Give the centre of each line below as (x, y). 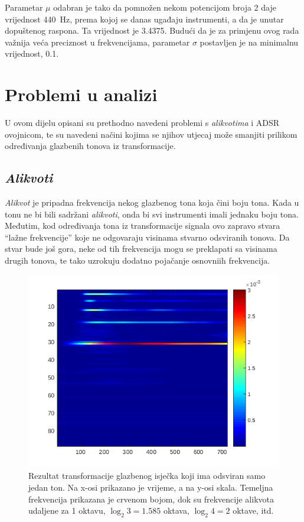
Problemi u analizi (81, 94)
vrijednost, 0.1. (32, 54)
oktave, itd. (253, 510)
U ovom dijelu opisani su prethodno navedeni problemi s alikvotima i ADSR (142, 123)
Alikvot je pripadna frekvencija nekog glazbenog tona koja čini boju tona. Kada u (152, 202)
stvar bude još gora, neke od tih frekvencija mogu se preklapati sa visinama (141, 249)
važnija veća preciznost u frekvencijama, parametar (97, 42)
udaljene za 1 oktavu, (67, 510)
